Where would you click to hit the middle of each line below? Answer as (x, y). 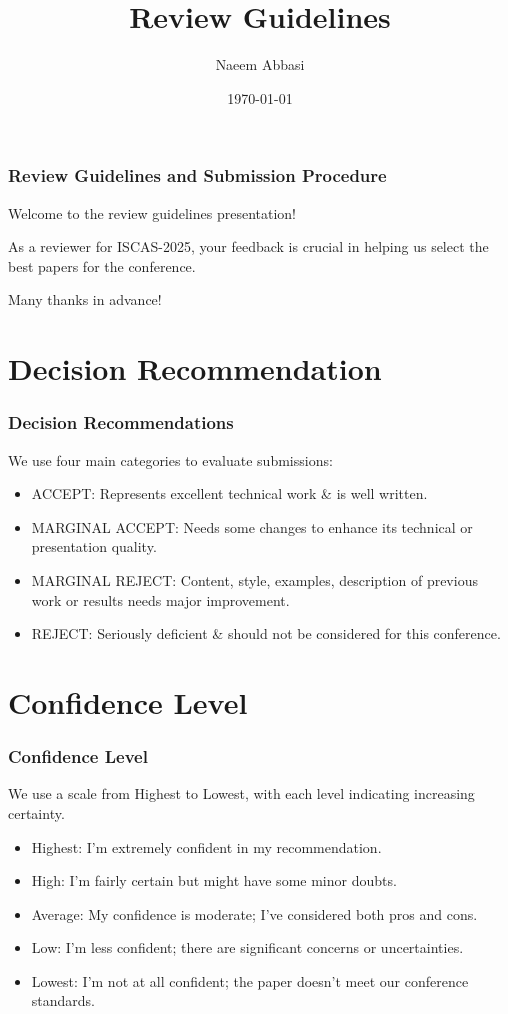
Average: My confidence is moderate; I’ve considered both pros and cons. (254, 913)
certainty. (36, 812)
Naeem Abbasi (260, 64)
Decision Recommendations (121, 422)
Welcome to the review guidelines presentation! (152, 212)
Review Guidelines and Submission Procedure (197, 175)
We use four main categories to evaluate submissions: (170, 459)
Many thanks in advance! (85, 299)
